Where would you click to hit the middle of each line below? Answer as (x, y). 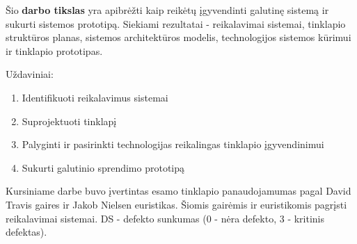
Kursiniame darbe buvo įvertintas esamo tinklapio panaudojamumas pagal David (178, 191)
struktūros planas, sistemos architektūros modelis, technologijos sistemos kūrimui (178, 37)
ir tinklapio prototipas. (54, 50)
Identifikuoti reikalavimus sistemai (95, 97)
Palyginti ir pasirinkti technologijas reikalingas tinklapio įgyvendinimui (173, 144)
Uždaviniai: (30, 74)
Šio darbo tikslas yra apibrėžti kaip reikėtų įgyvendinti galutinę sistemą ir (167, 10)
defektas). (26, 232)
